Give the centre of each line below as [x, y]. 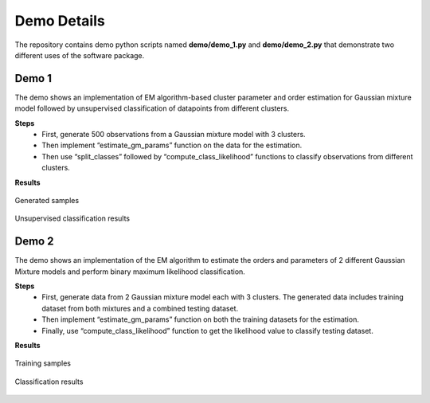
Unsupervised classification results [72, 218]
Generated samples [47, 200]
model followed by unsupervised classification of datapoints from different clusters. [152, 108]
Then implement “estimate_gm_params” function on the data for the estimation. [172, 145]
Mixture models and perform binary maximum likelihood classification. [130, 272]
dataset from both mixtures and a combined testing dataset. [140, 308]
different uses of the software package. [80, 55]
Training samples [43, 363]
